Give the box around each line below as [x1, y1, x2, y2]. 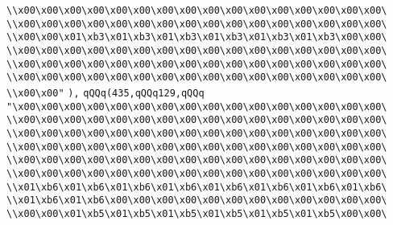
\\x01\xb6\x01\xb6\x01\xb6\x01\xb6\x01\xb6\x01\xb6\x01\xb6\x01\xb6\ [6, 181, 387, 193]
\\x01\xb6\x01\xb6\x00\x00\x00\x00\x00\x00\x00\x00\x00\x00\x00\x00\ [6, 194, 387, 207]
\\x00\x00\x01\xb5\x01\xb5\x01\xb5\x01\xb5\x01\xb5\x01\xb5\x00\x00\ [6, 207, 387, 219]
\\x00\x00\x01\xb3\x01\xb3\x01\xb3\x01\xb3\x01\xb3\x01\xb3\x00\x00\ [6, 31, 387, 43]
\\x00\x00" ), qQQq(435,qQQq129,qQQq [6, 87, 205, 99]
